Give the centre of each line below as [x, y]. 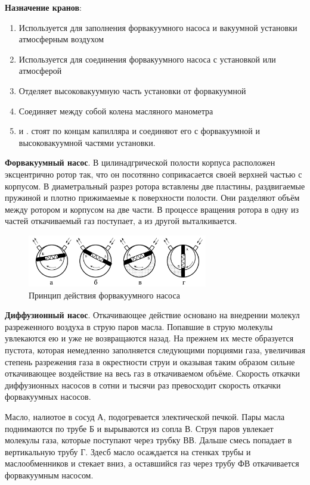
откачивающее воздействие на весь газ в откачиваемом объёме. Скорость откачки [152, 373]
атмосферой [40, 71]
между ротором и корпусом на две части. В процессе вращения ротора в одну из [152, 209]
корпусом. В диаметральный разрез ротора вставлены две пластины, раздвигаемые [155, 186]
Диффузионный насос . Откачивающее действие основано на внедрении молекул [152, 315]
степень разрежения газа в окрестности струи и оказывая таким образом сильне [150, 361]
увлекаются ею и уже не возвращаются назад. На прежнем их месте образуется [149, 338]
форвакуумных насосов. [48, 397]
